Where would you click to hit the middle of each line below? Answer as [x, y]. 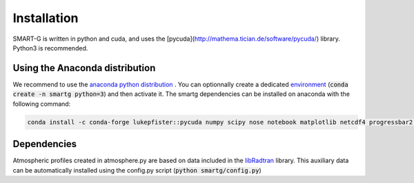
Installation [46, 18]
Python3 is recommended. [50, 48]
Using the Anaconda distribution [84, 68]
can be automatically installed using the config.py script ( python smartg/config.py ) [137, 170]
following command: [42, 104]
